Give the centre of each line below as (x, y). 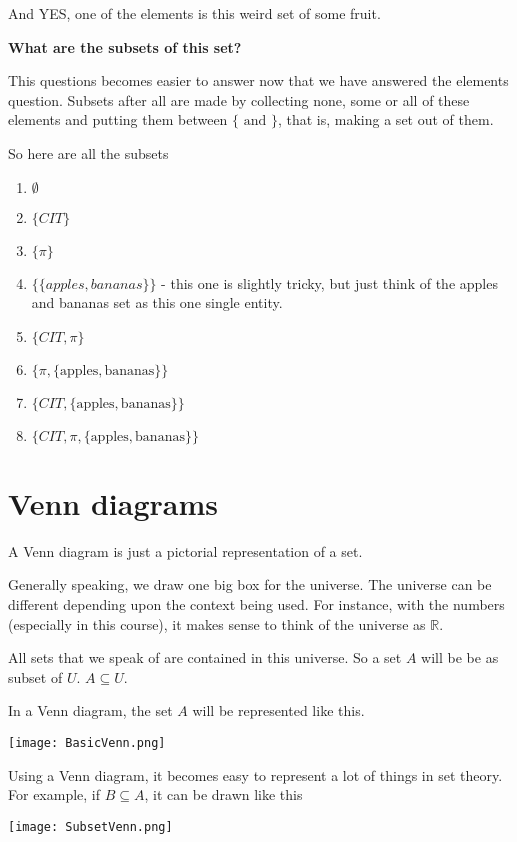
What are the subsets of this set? (125, 46)
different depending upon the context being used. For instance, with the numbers (256, 604)
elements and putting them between (118, 119)
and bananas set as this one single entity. (157, 302)
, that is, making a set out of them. (385, 119)
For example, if (54, 794)
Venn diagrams (113, 502)
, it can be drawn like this (223, 794)
